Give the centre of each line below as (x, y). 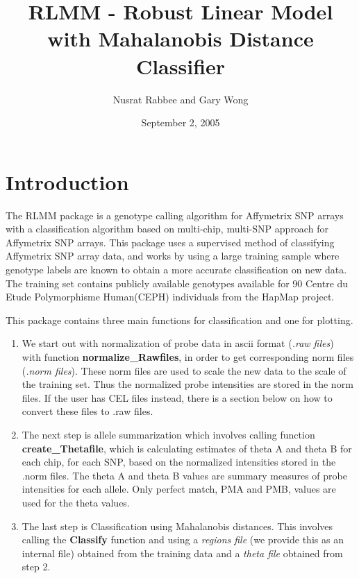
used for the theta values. (76, 502)
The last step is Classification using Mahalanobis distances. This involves (177, 526)
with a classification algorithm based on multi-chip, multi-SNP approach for (167, 229)
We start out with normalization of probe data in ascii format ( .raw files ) (178, 343)
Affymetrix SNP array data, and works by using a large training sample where (173, 256)
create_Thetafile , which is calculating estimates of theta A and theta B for (187, 448)
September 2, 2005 (181, 122)
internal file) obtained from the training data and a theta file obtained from (182, 553)
